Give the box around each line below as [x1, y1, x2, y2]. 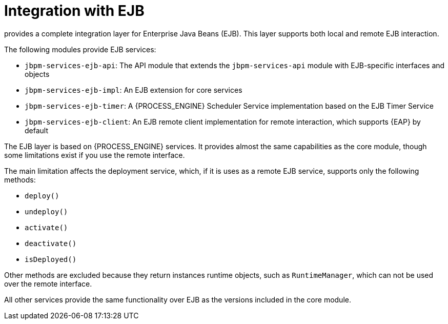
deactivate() [25, 239, 77, 248]
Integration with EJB [4, 2, 145, 19]
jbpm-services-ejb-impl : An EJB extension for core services [25, 85, 242, 94]
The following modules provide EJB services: [4, 45, 156, 54]
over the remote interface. [4, 279, 92, 288]
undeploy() [25, 207, 68, 216]
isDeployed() [25, 255, 77, 264]
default [25, 126, 49, 135]
